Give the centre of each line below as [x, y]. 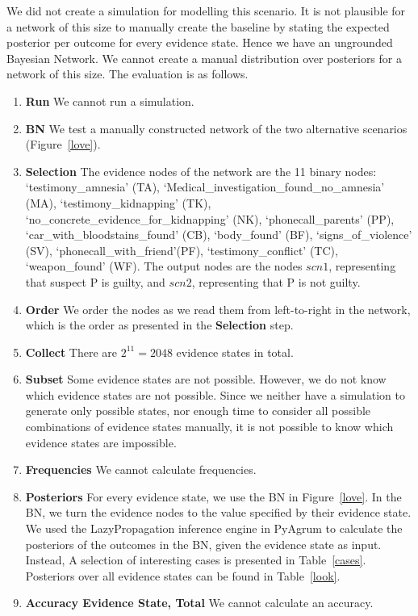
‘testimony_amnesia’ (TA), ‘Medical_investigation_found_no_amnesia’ [205, 187]
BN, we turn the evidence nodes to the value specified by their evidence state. [218, 512]
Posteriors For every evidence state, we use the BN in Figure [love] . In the [213, 496]
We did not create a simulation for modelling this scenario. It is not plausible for [206, 10]
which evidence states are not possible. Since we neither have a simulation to [215, 394]
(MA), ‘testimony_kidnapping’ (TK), [118, 202]
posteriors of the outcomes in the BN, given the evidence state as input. [203, 544]
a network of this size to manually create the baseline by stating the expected [198, 26]
